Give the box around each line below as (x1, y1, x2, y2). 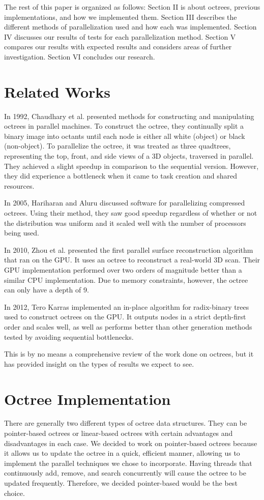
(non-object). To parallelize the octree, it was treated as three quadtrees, (4, 140, 231, 151)
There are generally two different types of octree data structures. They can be (4, 418, 247, 428)
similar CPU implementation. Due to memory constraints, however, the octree (4, 274, 248, 285)
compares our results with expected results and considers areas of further (4, 41, 232, 52)
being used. (4, 227, 39, 238)
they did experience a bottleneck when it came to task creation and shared (4, 170, 237, 181)
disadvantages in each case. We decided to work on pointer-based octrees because (4, 437, 257, 448)
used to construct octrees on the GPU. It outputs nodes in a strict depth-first (4, 311, 246, 322)
